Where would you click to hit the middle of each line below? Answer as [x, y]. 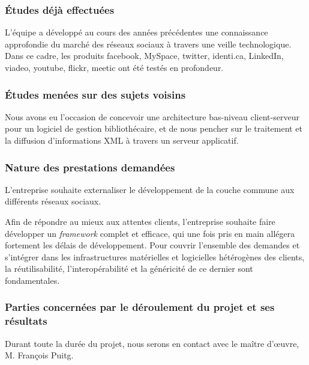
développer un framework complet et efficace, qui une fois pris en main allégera [150, 233]
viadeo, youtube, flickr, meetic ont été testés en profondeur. [114, 67]
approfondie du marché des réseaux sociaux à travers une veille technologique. [148, 44]
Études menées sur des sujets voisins [95, 94]
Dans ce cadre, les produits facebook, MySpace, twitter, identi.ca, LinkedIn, [144, 56]
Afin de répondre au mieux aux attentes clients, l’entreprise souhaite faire [140, 221]
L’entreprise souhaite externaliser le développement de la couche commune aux [150, 189]
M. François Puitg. [39, 355]
